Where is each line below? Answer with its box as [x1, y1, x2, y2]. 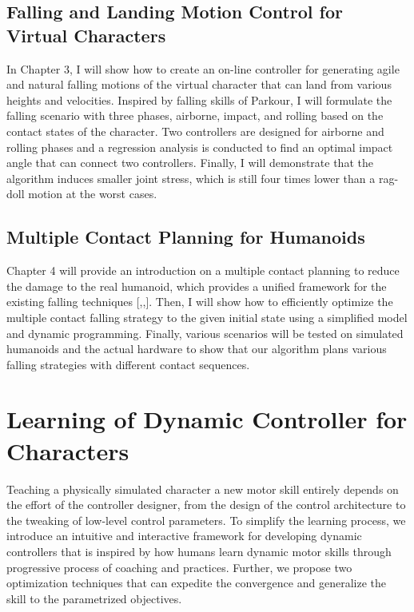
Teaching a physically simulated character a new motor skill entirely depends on [6, 480, 399, 497]
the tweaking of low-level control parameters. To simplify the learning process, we [6, 511, 406, 528]
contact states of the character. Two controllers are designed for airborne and [6, 122, 384, 139]
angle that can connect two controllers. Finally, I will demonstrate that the [6, 154, 373, 171]
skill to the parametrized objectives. [6, 590, 182, 606]
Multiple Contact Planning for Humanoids [6, 225, 365, 249]
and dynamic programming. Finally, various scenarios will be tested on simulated [6, 324, 404, 341]
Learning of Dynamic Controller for [6, 403, 408, 435]
